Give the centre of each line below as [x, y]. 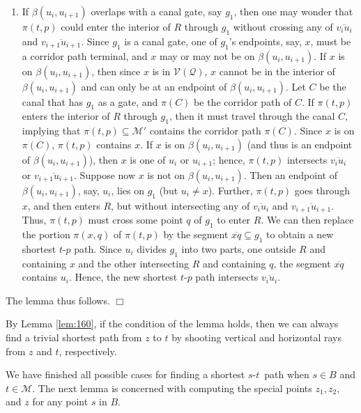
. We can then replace [307, 220]
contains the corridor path [205, 131]
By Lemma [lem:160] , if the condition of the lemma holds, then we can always [172, 324]
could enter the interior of [116, 26]
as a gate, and [128, 101]
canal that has [52, 101]
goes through [322, 190]
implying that [51, 131]
